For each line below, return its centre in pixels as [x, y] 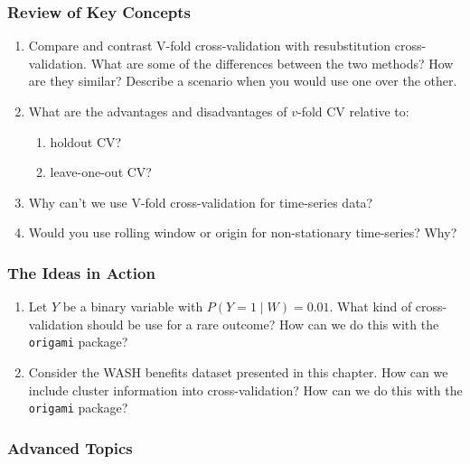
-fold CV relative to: [353, 111]
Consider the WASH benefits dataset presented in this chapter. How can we [238, 372]
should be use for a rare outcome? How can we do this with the [263, 324]
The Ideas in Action [81, 272]
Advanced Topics [70, 447]
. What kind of [371, 306]
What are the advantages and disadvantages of [158, 111]
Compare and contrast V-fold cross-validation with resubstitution [210, 46]
